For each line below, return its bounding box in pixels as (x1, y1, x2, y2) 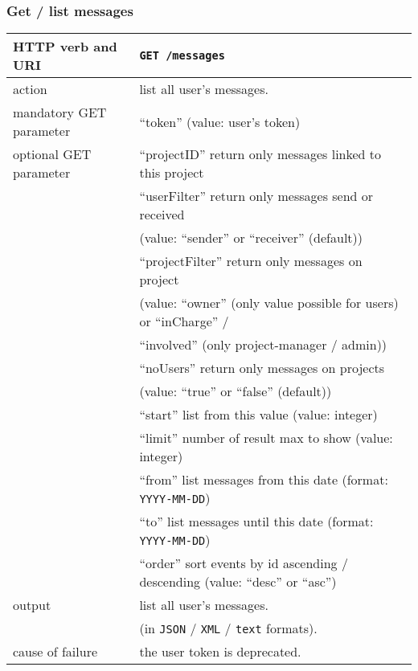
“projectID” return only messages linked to (139, 145, 382, 164)
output (13, 595, 51, 615)
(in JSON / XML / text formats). (139, 619, 318, 638)
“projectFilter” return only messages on (139, 252, 363, 271)
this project (139, 163, 204, 182)
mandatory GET (13, 103, 107, 122)
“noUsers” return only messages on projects (139, 358, 385, 378)
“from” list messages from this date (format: (139, 470, 388, 489)
